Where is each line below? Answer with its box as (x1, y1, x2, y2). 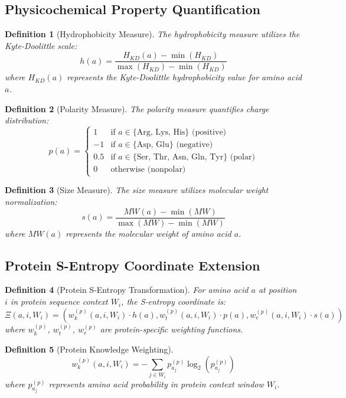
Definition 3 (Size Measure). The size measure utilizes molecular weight (5, 184, 269, 196)
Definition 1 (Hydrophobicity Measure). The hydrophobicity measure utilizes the (5, 28, 300, 40)
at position (258, 283, 297, 296)
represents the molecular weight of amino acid (66, 227, 231, 239)
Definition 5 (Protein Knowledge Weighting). (5, 343, 174, 355)
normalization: (5, 195, 57, 208)
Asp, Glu (136, 141, 169, 149)
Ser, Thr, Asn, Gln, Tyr (136, 153, 224, 162)
